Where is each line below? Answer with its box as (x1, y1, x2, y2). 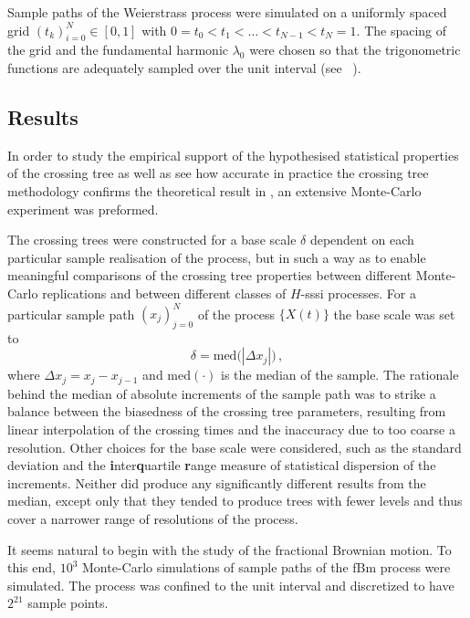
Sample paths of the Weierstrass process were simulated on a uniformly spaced (7, 3, 447, 21)
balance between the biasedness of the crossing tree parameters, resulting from (7, 402, 446, 421)
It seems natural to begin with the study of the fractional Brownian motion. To (7, 539, 452, 559)
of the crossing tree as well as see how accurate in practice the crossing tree (7, 163, 429, 183)
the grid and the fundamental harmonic (7, 40, 229, 59)
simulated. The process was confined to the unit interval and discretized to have (7, 575, 454, 594)
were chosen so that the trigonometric (249, 40, 461, 59)
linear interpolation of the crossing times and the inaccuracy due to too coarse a (7, 420, 455, 439)
